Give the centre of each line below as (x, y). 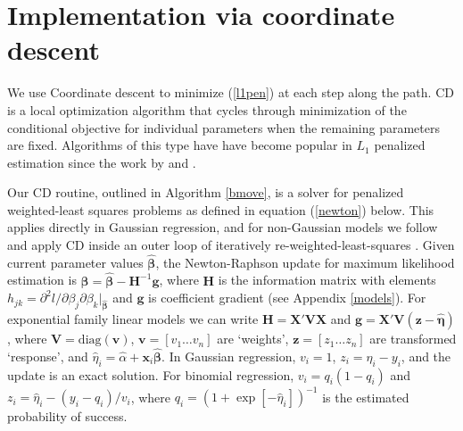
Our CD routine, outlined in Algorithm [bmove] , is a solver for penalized (206, 192)
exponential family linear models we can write (133, 319)
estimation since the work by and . (102, 162)
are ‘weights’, (253, 339)
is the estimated (366, 397)
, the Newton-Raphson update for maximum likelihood (305, 262)
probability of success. (67, 416)
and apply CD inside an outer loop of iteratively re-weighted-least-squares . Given (231, 245)
